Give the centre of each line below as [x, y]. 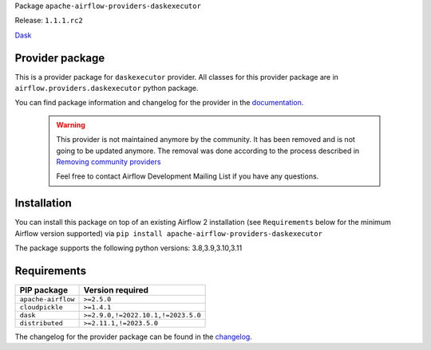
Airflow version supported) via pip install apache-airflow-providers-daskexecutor [169, 233]
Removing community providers [109, 162]
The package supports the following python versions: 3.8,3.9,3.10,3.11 [129, 248]
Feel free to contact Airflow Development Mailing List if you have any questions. [188, 176]
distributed [41, 323]
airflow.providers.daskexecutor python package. [107, 88]
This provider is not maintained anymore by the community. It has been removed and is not [206, 140]
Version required [116, 290]
